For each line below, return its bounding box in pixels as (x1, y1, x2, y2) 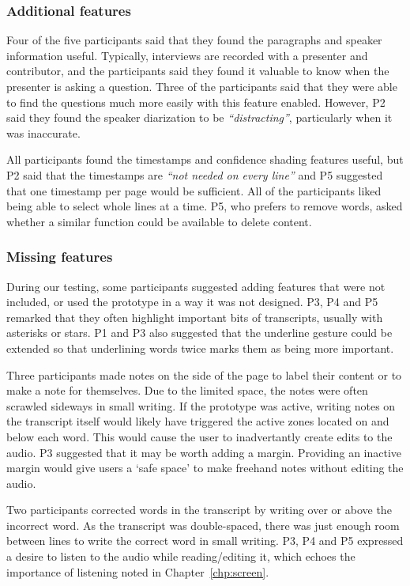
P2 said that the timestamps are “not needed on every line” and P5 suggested (6, 166, 383, 183)
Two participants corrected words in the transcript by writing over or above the (6, 501, 392, 518)
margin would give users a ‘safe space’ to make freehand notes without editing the (6, 459, 404, 476)
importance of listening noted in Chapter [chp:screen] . (6, 563, 269, 580)
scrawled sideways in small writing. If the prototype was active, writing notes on (6, 397, 396, 414)
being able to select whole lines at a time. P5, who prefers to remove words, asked (6, 198, 403, 214)
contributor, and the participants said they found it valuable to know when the (6, 62, 389, 79)
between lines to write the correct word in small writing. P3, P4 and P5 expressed (6, 532, 404, 549)
